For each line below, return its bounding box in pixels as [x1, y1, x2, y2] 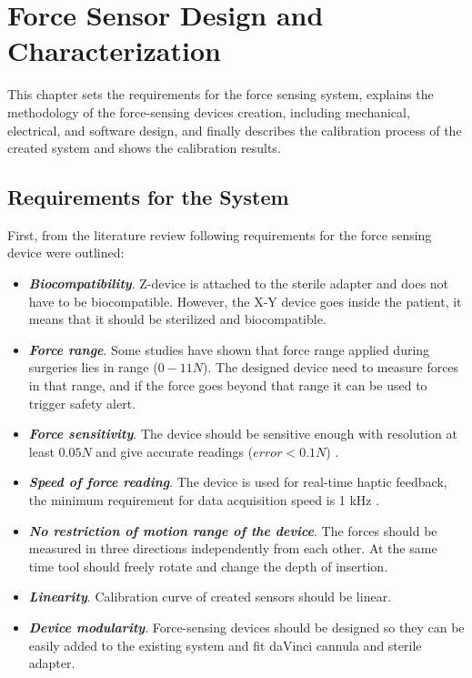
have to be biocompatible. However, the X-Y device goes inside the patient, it [28, 291, 462, 310]
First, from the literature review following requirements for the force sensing [7, 225, 432, 244]
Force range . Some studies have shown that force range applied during [28, 339, 430, 359]
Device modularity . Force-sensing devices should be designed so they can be [28, 617, 465, 636]
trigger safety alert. [28, 393, 136, 412]
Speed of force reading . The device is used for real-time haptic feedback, [28, 472, 447, 491]
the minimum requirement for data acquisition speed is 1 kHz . [28, 491, 380, 510]
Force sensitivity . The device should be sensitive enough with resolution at [28, 424, 457, 443]
